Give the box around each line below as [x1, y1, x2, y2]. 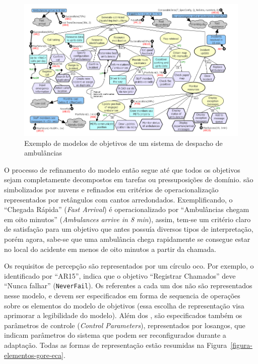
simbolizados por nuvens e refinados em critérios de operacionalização [4, 184, 219, 195]
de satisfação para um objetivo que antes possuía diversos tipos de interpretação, [4, 224, 253, 234]
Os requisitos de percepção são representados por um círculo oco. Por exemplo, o [4, 261, 254, 271]
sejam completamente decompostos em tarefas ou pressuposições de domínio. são [4, 174, 253, 185]
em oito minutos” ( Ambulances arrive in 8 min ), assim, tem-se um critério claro [4, 214, 251, 224]
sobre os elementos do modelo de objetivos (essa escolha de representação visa [4, 300, 244, 310]
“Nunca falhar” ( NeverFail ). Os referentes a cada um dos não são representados [4, 280, 252, 291]
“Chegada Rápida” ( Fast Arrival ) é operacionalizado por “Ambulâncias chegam [4, 204, 249, 215]
